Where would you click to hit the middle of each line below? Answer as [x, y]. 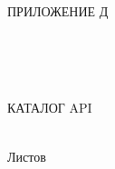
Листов [27, 156]
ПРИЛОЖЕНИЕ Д [58, 11]
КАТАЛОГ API [50, 108]
